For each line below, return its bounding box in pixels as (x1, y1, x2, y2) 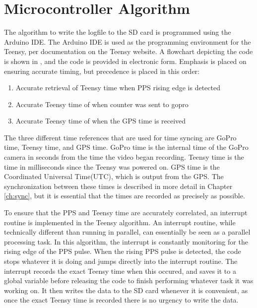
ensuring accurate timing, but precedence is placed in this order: (4, 65, 199, 76)
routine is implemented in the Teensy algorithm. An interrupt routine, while (4, 217, 236, 227)
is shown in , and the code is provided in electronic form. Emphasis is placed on (4, 56, 247, 66)
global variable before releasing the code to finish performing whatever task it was (4, 275, 254, 286)
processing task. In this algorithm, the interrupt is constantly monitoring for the (4, 236, 248, 246)
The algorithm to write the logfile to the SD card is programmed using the (4, 27, 231, 37)
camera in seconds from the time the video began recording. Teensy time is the (4, 152, 244, 162)
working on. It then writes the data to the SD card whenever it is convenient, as (4, 285, 248, 295)
